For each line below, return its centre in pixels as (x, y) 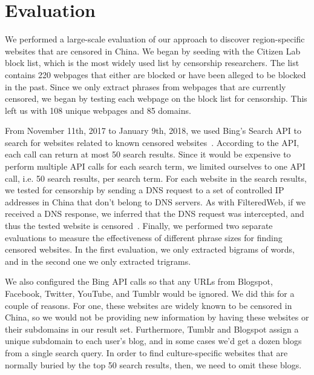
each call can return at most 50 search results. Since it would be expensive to (148, 154)
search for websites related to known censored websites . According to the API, (152, 142)
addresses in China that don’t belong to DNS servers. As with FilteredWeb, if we (155, 201)
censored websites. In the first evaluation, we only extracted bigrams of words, (150, 249)
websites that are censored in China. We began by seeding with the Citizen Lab (153, 51)
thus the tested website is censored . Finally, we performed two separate (139, 226)
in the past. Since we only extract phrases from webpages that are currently (146, 86)
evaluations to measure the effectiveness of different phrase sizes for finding (144, 237)
